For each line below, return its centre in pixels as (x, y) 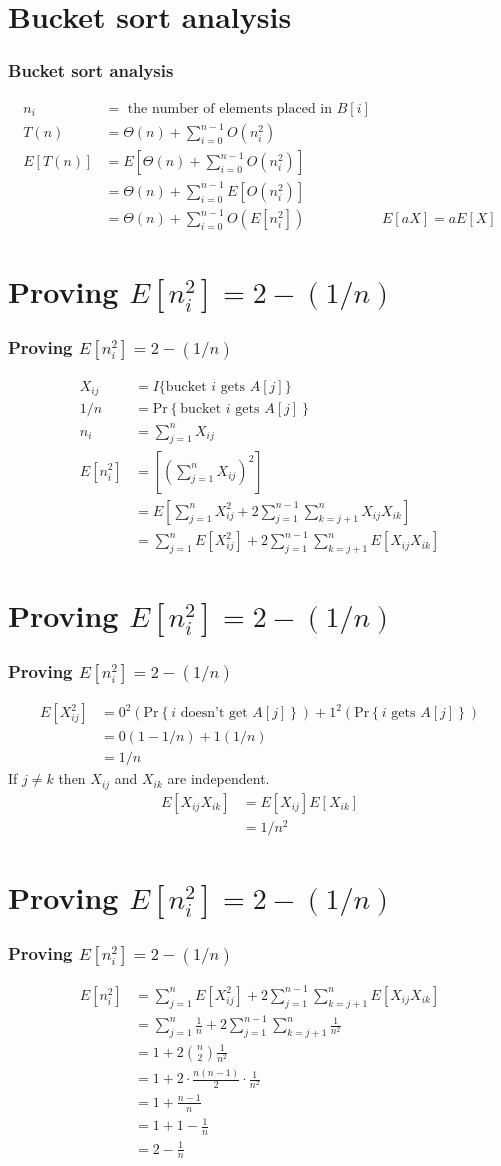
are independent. (218, 778)
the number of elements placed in (230, 108)
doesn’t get (214, 713)
